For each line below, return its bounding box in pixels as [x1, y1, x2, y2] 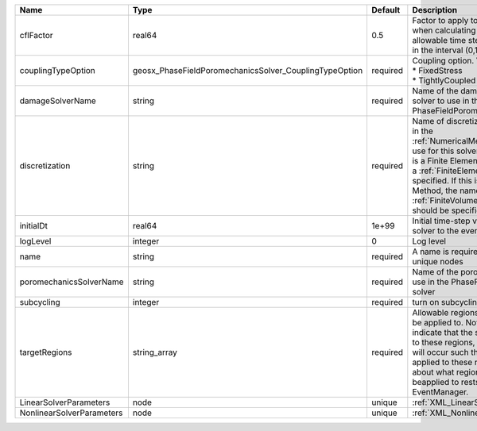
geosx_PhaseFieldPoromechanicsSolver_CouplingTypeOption [132, 65, 363, 75]
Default [371, 5, 401, 15]
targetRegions [19, 347, 72, 357]
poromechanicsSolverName [19, 276, 124, 287]
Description [412, 5, 458, 15]
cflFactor [19, 30, 53, 40]
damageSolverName [19, 95, 97, 106]
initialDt [19, 221, 48, 231]
